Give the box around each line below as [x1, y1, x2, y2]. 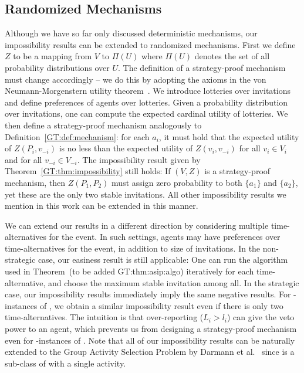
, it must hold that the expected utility [158, 130, 299, 143]
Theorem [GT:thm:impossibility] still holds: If [5, 165, 171, 177]
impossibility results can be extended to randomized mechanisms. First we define [5, 38, 296, 50]
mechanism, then [5, 176, 66, 188]
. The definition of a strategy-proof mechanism [118, 61, 286, 73]
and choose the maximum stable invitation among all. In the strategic [48, 276, 299, 289]
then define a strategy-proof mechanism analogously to [5, 118, 202, 131]
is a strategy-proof [204, 165, 271, 177]
